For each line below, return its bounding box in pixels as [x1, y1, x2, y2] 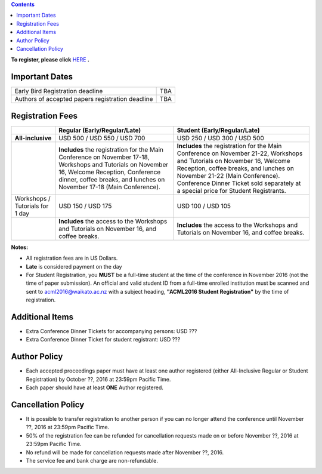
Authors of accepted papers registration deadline [14, 95, 153, 103]
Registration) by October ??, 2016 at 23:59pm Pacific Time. [26, 375, 171, 383]
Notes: [11, 244, 29, 251]
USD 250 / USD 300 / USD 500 [177, 134, 265, 142]
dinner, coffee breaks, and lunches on [58, 175, 165, 183]
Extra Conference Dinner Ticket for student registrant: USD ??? [26, 336, 181, 343]
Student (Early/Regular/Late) [177, 126, 260, 134]
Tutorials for [14, 202, 49, 210]
